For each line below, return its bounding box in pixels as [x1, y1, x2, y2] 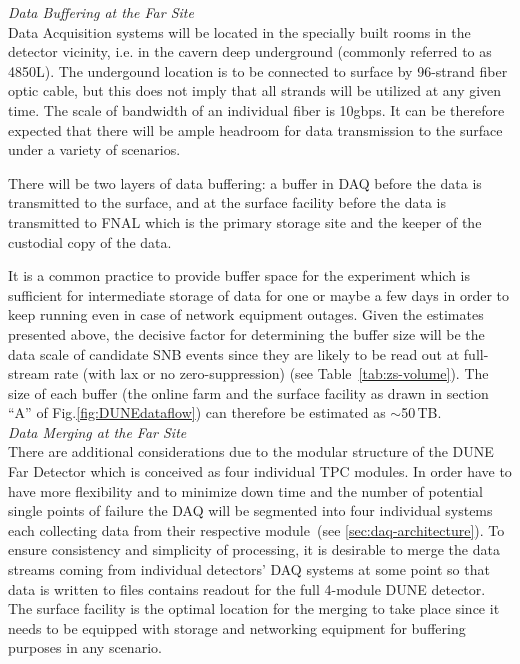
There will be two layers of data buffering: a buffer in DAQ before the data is [8, 172, 482, 193]
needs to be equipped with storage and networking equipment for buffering [8, 617, 466, 638]
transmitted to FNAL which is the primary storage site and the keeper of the [8, 211, 482, 232]
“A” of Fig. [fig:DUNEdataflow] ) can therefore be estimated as [8, 402, 386, 423]
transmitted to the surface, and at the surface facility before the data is [8, 192, 446, 213]
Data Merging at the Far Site [8, 421, 187, 442]
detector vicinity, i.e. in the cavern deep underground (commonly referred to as [8, 41, 492, 62]
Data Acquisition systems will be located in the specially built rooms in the [8, 21, 471, 42]
